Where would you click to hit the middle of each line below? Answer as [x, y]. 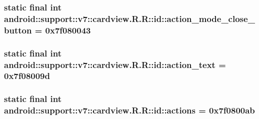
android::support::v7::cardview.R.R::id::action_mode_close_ [129, 18]
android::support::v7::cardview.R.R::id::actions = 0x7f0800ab [129, 110]
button [18, 30]
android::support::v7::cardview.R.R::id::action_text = [115, 64]
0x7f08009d [27, 76]
